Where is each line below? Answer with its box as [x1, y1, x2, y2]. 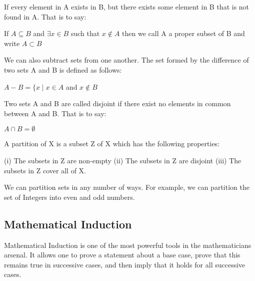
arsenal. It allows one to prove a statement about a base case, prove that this [4, 249, 240, 260]
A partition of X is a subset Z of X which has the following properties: [4, 138, 220, 149]
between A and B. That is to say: [4, 108, 106, 118]
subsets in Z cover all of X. [4, 165, 86, 175]
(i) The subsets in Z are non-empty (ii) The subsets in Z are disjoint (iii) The [4, 155, 241, 165]
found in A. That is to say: [4, 11, 86, 22]
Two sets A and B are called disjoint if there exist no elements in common [4, 98, 231, 109]
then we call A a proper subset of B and [122, 28, 245, 39]
